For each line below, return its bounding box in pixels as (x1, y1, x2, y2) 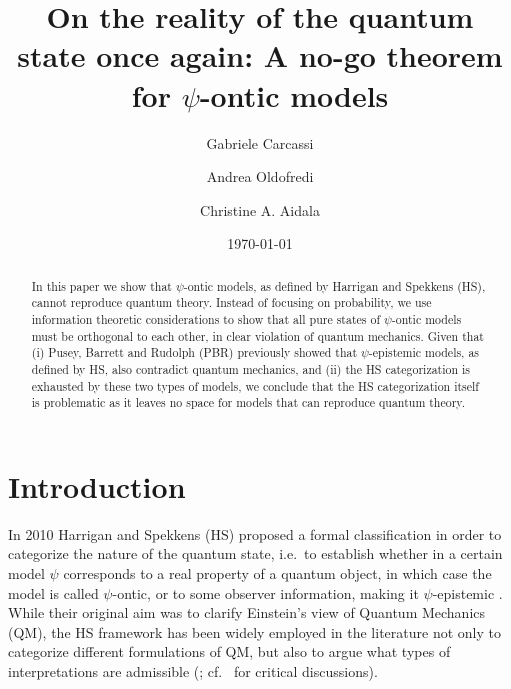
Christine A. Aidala (200, 199, 320, 220)
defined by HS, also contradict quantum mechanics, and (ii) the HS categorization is (31, 360, 471, 377)
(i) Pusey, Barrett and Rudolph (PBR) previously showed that (31, 344, 358, 361)
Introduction (8, 465, 186, 506)
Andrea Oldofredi (206, 166, 314, 187)
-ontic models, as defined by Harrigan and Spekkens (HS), (183, 277, 486, 294)
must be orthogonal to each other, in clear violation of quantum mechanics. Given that (31, 327, 484, 344)
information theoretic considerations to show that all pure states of (31, 310, 381, 327)
